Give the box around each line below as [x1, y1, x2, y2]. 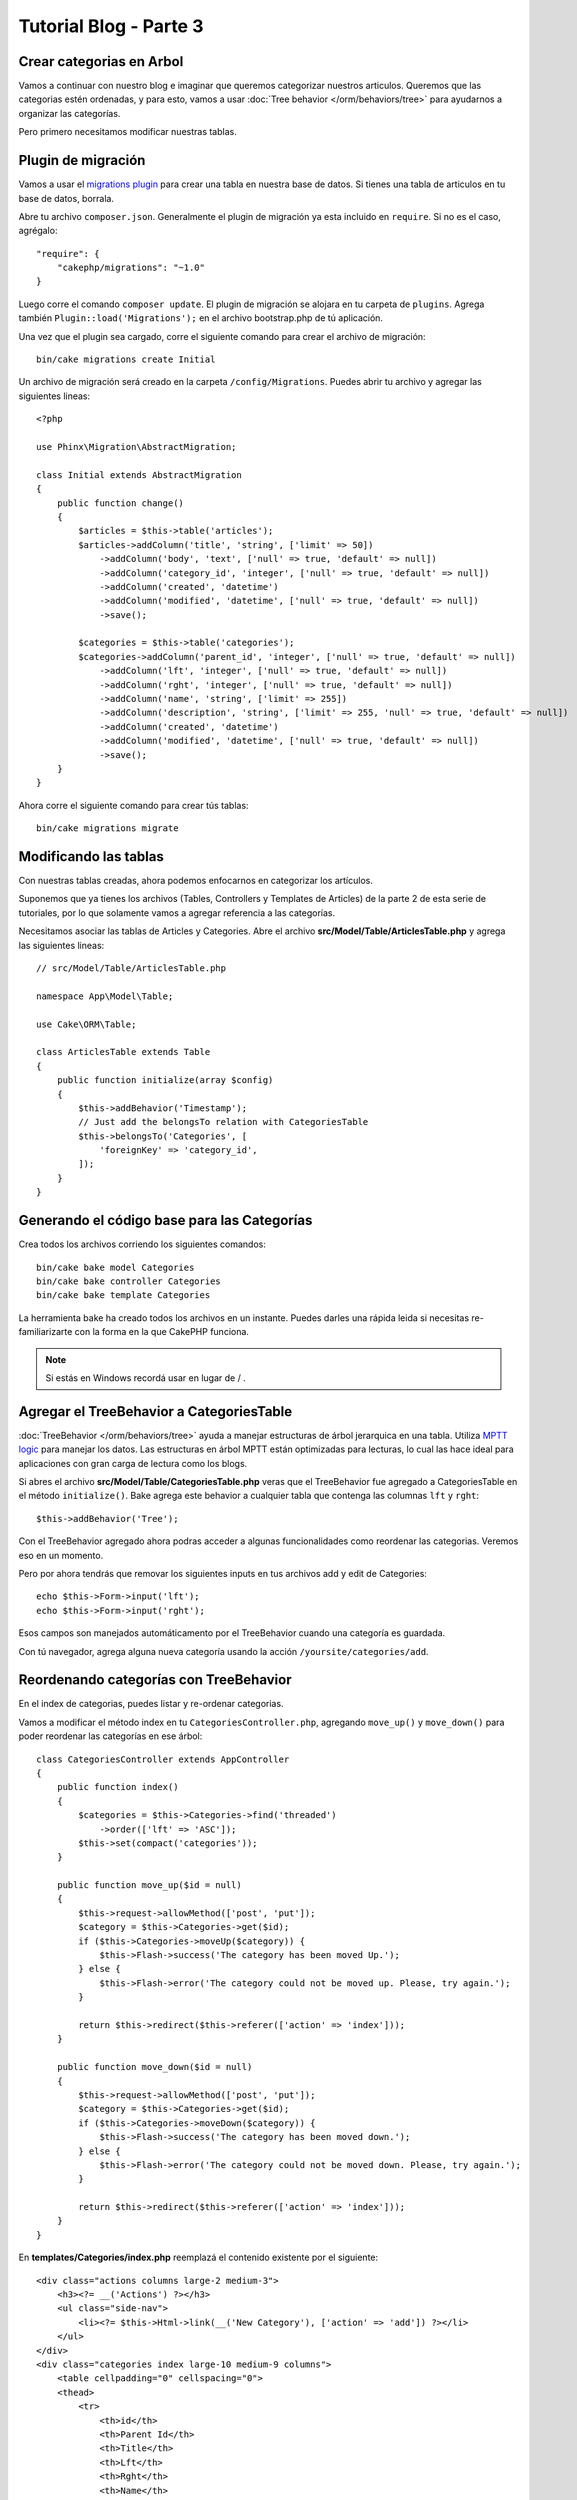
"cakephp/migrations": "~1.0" [56, 262, 205, 274]
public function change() [56, 497, 185, 509]
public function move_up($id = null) [56, 1880, 242, 1891]
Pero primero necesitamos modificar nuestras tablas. [18, 126, 237, 138]
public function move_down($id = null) [56, 2061, 253, 2073]
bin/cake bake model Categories [36, 1261, 195, 1273]
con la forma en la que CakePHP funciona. [74, 1326, 250, 1338]
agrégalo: [18, 225, 58, 237]
